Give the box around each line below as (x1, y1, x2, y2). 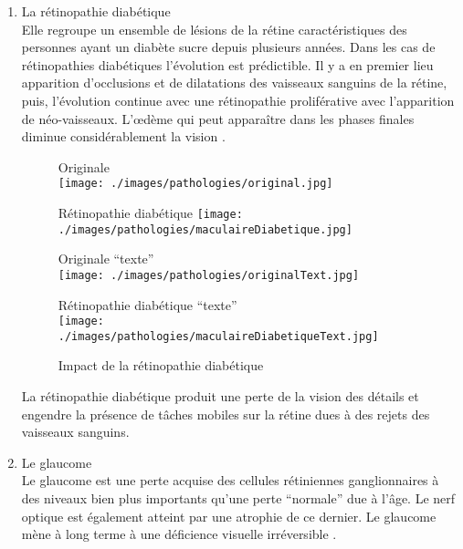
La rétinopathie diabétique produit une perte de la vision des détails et (21, 387, 419, 406)
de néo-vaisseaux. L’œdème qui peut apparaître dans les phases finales (21, 109, 415, 128)
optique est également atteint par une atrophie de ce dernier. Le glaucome (21, 506, 437, 525)
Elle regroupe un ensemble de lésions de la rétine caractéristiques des (21, 19, 407, 38)
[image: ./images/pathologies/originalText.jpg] (58, 268, 360, 282)
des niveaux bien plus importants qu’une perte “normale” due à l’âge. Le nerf (21, 489, 456, 508)
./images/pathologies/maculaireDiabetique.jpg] (58, 223, 353, 236)
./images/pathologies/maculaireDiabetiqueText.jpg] (58, 329, 379, 343)
